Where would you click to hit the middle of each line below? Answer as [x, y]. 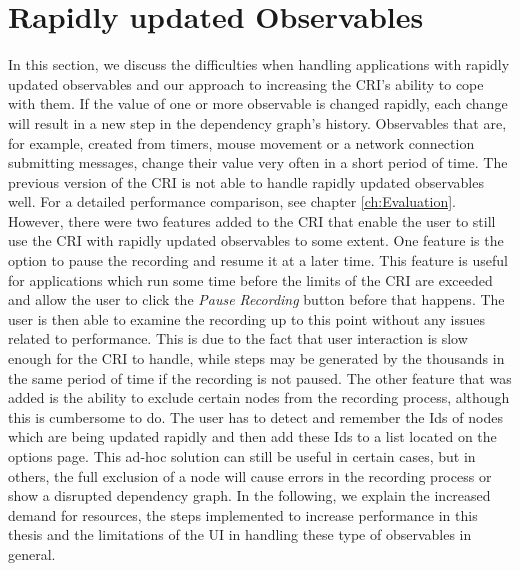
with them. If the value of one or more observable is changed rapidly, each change [258, 103]
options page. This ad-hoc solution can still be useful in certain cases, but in [242, 456]
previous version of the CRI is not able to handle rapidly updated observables [246, 181]
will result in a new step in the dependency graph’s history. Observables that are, [257, 122]
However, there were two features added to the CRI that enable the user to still [252, 220]
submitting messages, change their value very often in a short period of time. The [258, 162]
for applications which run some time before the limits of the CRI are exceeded [250, 279]
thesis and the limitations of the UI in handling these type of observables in [240, 534]
